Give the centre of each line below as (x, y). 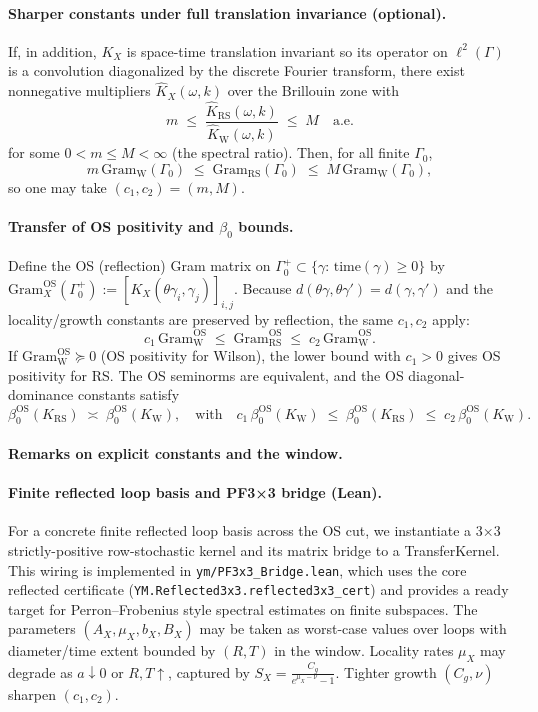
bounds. (266, 225)
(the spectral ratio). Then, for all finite (291, 152)
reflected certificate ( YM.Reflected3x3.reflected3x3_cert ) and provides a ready (258, 589)
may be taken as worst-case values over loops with (353, 628)
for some (34, 152)
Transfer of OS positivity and (111, 225)
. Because (262, 287)
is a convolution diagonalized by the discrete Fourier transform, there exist (236, 70)
